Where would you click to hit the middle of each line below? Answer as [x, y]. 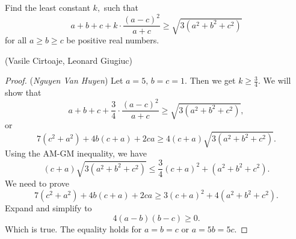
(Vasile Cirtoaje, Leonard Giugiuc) [69, 60]
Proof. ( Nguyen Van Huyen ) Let [64, 80]
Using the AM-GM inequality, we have [76, 153]
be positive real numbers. [113, 40]
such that [121, 7]
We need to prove [37, 183]
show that [23, 92]
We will [277, 80]
